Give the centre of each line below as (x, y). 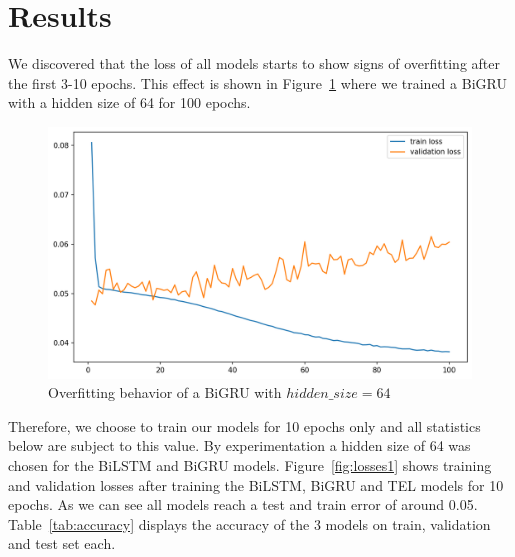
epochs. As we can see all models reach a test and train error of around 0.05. (243, 504)
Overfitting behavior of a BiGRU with (165, 392)
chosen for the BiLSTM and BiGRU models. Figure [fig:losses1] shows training (250, 465)
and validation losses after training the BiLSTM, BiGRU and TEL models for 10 (256, 484)
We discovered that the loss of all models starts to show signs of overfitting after (254, 63)
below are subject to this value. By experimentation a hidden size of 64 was (239, 445)
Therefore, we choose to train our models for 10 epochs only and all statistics (244, 425)
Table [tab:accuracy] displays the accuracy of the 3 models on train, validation (249, 523)
